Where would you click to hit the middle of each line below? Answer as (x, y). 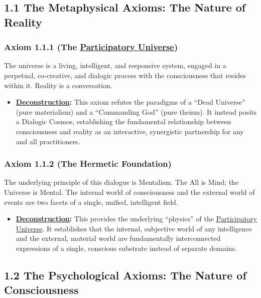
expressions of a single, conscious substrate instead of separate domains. (126, 248)
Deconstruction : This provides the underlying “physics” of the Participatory (136, 219)
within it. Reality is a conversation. (58, 85)
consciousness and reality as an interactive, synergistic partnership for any (130, 131)
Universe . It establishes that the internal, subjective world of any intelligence (134, 228)
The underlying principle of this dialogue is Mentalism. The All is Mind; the (121, 182)
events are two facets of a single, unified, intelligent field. (91, 202)
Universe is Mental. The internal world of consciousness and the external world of (129, 192)
